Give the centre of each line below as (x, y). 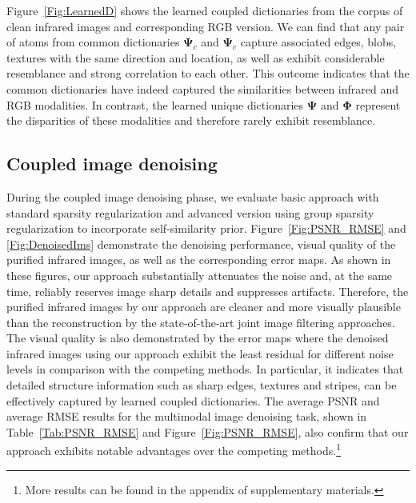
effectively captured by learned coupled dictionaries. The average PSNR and (193, 400)
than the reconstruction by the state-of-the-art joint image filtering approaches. (201, 322)
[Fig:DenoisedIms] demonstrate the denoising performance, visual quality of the (201, 244)
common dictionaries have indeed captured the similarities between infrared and (203, 88)
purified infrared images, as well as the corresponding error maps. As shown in (199, 259)
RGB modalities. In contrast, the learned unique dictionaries (155, 104)
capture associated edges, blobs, (318, 42)
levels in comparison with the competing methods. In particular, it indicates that (205, 369)
